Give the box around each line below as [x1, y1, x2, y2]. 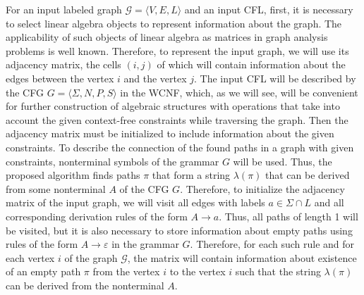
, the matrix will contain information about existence [127, 250, 357, 265]
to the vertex [169, 264, 226, 279]
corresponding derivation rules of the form [6, 208, 188, 223]
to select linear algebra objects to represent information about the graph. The [6, 15, 342, 30]
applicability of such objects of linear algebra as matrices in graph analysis [6, 30, 328, 44]
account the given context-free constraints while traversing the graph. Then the [6, 112, 348, 127]
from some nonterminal [6, 181, 106, 196]
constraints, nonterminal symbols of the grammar [6, 153, 219, 168]
